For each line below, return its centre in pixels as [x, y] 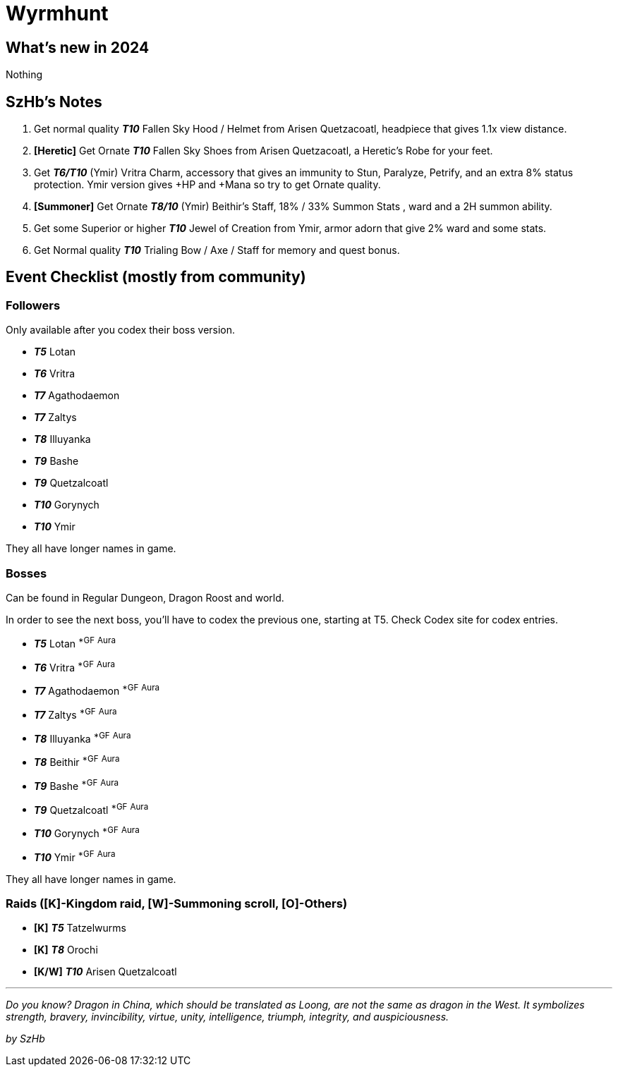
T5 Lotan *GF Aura [75, 642]
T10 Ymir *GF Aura [75, 856]
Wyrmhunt [57, 13]
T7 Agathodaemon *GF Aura [97, 690]
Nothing [24, 75]
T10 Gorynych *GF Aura [87, 832]
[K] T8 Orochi [66, 950]
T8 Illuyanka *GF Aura [83, 737]
